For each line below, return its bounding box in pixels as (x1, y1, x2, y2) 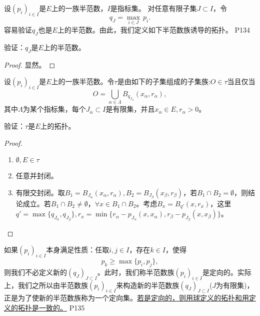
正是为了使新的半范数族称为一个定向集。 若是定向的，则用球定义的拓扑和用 (4, 292, 249, 303)
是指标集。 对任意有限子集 (110, 3, 197, 13)
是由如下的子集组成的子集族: (117, 76, 210, 87)
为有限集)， (216, 279, 254, 290)
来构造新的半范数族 (116, 279, 179, 290)
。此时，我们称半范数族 (97, 266, 174, 277)
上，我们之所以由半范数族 (4, 279, 88, 290)
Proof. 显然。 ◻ (4, 59, 55, 70)
